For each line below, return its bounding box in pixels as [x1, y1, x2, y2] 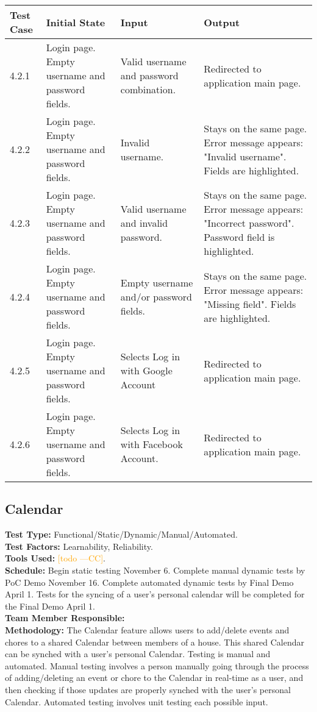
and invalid [120, 216, 168, 230]
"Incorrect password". [204, 216, 294, 230]
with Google [120, 363, 173, 377]
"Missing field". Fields [204, 296, 296, 311]
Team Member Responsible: [5, 611, 125, 624]
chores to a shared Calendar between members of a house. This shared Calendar [5, 635, 305, 648]
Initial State [46, 15, 105, 29]
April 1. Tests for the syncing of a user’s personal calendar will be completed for [5, 588, 305, 600]
